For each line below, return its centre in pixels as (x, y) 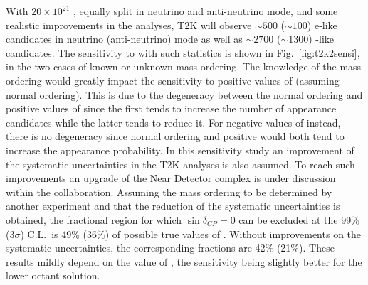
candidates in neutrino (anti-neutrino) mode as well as (124, 39)
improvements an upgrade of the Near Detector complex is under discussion (171, 178)
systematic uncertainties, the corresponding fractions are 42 (136, 248)
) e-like (322, 25)
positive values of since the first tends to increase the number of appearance (171, 108)
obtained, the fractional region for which (94, 219)
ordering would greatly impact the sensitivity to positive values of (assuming (173, 80)
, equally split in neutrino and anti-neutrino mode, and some (205, 11)
